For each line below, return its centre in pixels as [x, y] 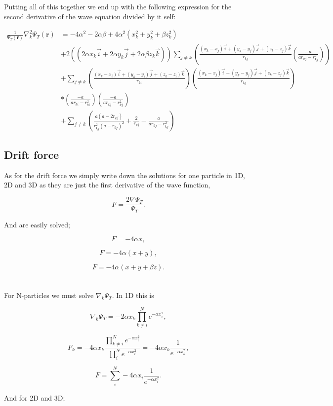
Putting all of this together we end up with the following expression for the [118, 6]
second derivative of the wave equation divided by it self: [90, 16]
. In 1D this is [133, 295]
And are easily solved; [37, 224]
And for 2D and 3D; [35, 397]
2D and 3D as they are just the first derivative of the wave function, [107, 185]
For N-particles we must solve [49, 295]
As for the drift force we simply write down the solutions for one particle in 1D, [125, 175]
